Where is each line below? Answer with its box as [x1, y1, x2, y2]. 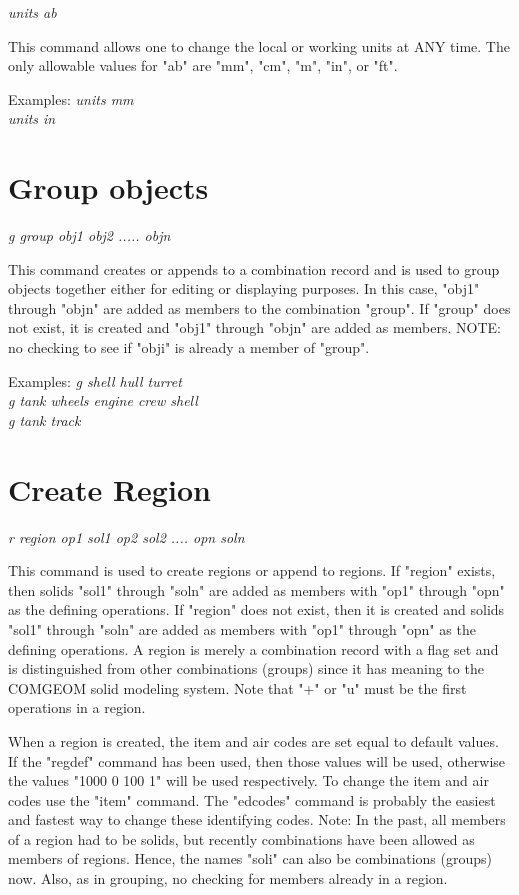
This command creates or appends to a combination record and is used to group [8, 258, 500, 279]
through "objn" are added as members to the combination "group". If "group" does [8, 297, 511, 318]
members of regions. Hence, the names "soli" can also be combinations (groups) [8, 848, 492, 869]
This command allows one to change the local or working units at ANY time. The [8, 35, 510, 56]
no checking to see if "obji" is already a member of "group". [8, 337, 370, 358]
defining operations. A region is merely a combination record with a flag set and [8, 638, 499, 659]
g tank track [8, 409, 81, 430]
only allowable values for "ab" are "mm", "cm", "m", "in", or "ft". [8, 55, 398, 76]
